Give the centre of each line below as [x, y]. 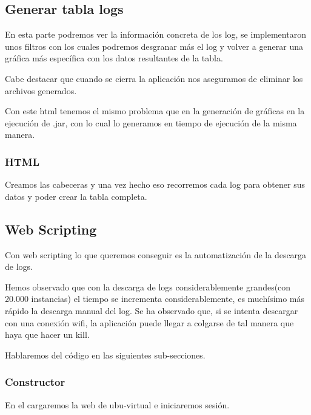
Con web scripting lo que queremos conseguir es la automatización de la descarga [156, 254]
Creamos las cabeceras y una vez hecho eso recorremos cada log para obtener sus [155, 184]
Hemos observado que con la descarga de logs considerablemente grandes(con [148, 286]
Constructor [35, 382]
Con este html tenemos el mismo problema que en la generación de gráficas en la [155, 111]
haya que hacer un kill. [47, 334]
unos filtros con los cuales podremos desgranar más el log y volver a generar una [154, 46]
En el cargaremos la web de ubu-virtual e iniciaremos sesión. [117, 404]
